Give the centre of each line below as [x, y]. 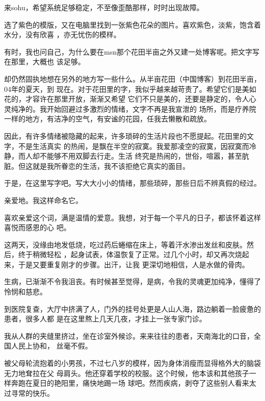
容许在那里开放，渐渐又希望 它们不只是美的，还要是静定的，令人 [141, 99]
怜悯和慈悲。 [25, 292]
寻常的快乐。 [32, 393]
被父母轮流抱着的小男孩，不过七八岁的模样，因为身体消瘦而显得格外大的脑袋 [132, 363]
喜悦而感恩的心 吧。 [37, 227]
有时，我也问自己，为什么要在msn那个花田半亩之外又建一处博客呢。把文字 [128, 51]
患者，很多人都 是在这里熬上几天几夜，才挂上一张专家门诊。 [105, 319]
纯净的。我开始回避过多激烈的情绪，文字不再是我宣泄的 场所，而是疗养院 [134, 108]
